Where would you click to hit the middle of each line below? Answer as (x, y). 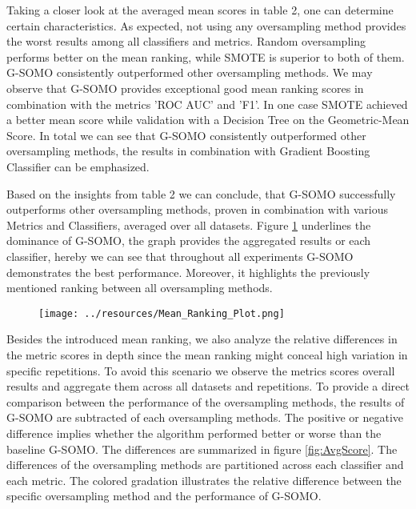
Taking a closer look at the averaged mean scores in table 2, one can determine (200, 10)
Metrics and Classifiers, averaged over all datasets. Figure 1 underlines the (189, 224)
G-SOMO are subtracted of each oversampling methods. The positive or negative (205, 417)
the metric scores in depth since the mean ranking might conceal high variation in (207, 354)
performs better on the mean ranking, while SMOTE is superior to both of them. (206, 56)
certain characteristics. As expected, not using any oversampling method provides (206, 25)
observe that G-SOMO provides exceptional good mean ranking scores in (185, 88)
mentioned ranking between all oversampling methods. (140, 288)
